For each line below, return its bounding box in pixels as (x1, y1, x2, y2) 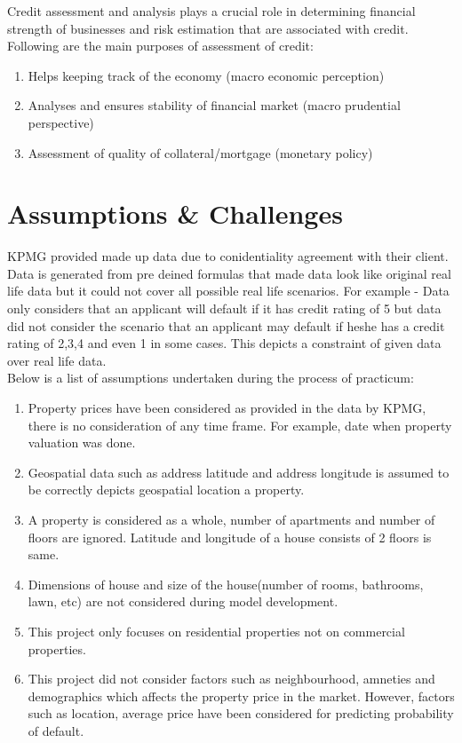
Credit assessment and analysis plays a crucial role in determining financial (7, 2, 416, 20)
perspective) (28, 113, 94, 131)
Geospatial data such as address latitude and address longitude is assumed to (28, 462, 450, 481)
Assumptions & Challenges (7, 195, 343, 232)
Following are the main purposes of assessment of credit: (7, 36, 314, 55)
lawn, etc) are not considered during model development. (28, 592, 339, 611)
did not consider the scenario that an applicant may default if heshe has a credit (7, 316, 445, 335)
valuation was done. (28, 433, 136, 452)
